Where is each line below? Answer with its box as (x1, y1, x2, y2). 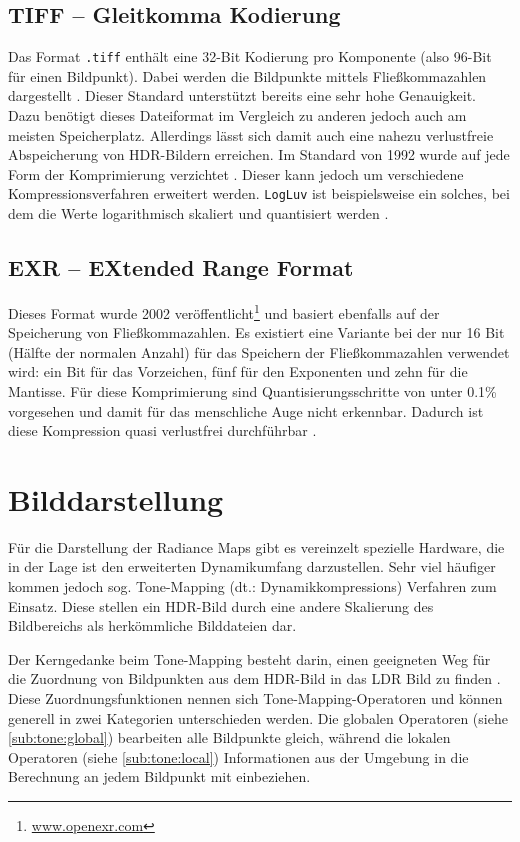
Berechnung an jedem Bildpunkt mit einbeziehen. (8, 766, 311, 787)
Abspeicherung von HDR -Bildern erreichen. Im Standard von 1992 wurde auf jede (8, 144, 510, 165)
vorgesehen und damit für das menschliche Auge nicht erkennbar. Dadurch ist (8, 400, 484, 421)
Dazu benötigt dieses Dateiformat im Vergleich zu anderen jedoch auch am (8, 105, 467, 126)
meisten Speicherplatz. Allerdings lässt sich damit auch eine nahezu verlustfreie (8, 124, 494, 145)
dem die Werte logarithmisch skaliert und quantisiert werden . (8, 203, 389, 224)
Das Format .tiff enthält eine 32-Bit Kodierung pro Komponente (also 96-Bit (8, 46, 492, 67)
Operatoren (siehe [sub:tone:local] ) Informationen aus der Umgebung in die (8, 746, 469, 767)
